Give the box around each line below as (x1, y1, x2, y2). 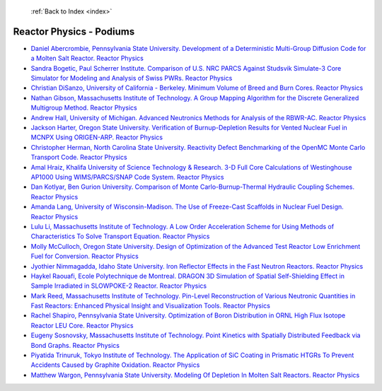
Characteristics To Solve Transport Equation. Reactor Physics (30, 232, 210, 240)
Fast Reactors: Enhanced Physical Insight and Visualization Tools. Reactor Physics (30, 301, 270, 310)
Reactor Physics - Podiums (13, 25, 135, 37)
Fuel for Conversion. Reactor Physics (30, 252, 139, 261)
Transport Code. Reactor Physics (30, 153, 127, 162)
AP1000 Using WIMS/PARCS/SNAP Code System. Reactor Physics (30, 173, 224, 181)
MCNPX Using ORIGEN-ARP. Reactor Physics (30, 133, 163, 141)
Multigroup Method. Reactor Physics (30, 103, 137, 112)
